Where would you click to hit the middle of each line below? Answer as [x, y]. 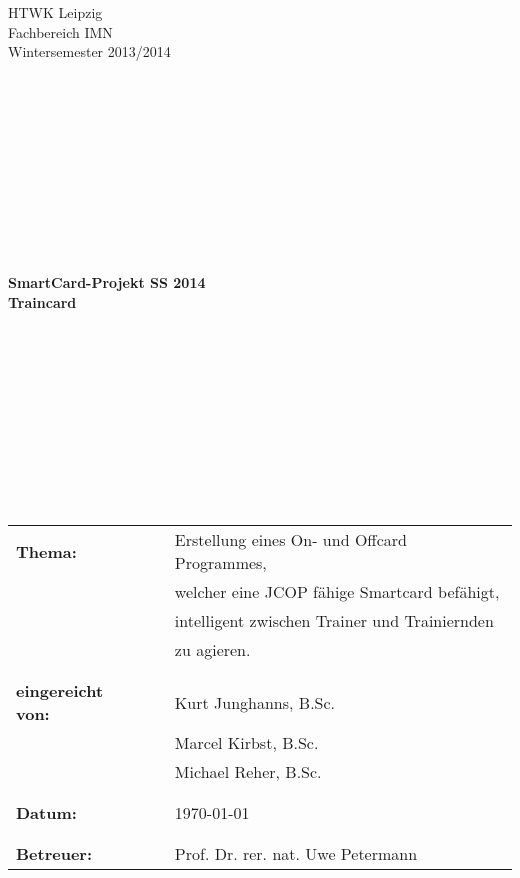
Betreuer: [54, 854]
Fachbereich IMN [60, 31]
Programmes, [220, 563]
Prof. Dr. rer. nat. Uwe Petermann [296, 854]
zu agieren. [212, 650]
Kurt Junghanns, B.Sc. [255, 702]
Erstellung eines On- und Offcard [290, 540]
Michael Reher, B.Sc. [248, 772]
